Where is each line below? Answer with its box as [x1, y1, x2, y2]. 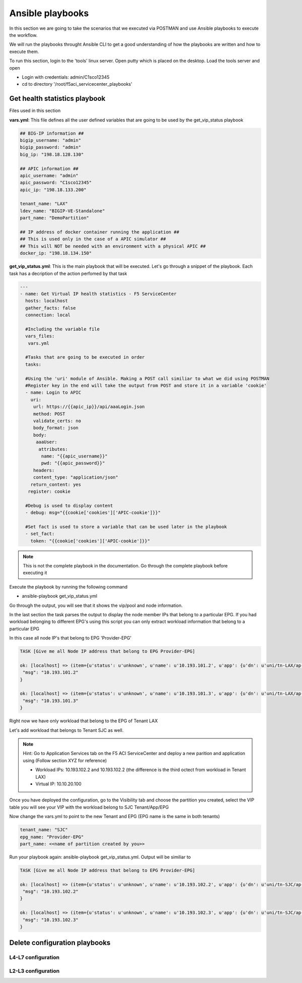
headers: [33, 467, 55, 473]
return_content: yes [30, 482, 82, 487]
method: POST [33, 411, 65, 417]
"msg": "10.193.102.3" [23, 917, 79, 922]
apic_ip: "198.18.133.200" [20, 187, 87, 193]
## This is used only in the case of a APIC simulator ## [20, 236, 166, 242]
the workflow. [9, 32, 38, 38]
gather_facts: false [25, 305, 76, 311]
